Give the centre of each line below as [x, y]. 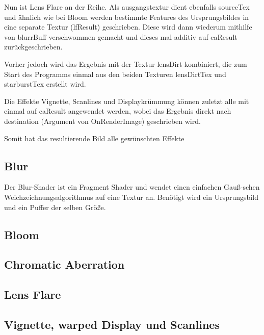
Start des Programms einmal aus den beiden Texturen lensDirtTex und [115, 74]
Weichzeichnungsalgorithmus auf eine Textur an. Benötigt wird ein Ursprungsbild [131, 197]
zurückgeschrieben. [33, 47]
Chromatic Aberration [64, 264]
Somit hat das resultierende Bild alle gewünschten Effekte [94, 138]
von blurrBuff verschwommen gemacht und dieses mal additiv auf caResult [121, 36]
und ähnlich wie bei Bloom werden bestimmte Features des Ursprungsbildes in [127, 17]
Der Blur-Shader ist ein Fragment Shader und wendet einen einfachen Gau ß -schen [132, 187]
